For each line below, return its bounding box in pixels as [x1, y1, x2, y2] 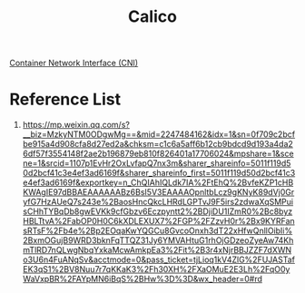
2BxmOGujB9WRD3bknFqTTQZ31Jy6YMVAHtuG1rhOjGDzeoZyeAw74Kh [22, 235, 294, 246]
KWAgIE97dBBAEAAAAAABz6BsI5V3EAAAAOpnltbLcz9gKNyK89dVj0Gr [22, 187, 295, 198]
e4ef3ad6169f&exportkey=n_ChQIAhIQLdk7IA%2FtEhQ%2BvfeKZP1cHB [22, 177, 294, 188]
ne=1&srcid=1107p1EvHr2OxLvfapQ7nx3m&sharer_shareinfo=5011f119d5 [22, 158, 291, 169]
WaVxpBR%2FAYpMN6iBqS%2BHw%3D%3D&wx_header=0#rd [22, 274, 263, 285]
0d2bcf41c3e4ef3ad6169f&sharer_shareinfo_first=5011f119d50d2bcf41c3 [22, 168, 296, 179]
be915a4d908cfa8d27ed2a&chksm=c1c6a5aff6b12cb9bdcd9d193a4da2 [22, 139, 293, 150]
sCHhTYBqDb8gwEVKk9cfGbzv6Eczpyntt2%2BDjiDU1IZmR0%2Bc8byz [22, 206, 293, 217]
